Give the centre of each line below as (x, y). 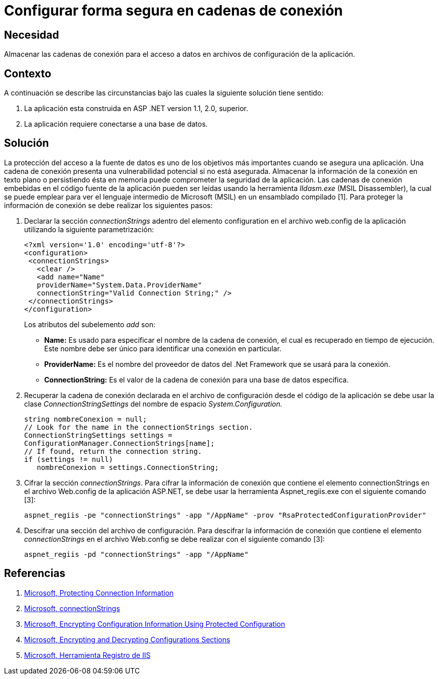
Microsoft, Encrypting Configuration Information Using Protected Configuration (155, 624)
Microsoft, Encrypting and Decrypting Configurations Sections (127, 639)
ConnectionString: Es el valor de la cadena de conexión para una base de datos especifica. (197, 379)
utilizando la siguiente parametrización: (89, 229)
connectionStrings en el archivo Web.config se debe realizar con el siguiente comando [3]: (175, 539)
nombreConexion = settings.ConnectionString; (128, 467)
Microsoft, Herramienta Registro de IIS (87, 655)
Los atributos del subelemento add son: (90, 324)
